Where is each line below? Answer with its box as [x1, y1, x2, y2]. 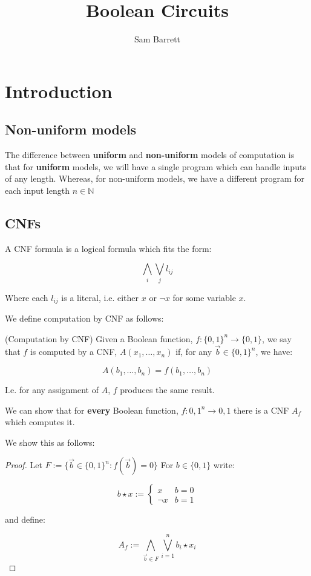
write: [213, 458, 235, 471]
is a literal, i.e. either [61, 291, 139, 303]
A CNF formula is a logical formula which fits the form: [5, 242, 212, 254]
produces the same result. [120, 383, 215, 396]
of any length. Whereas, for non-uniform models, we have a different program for [5, 172, 305, 185]
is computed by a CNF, [30, 345, 117, 358]
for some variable [172, 291, 236, 303]
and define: [5, 513, 45, 526]
